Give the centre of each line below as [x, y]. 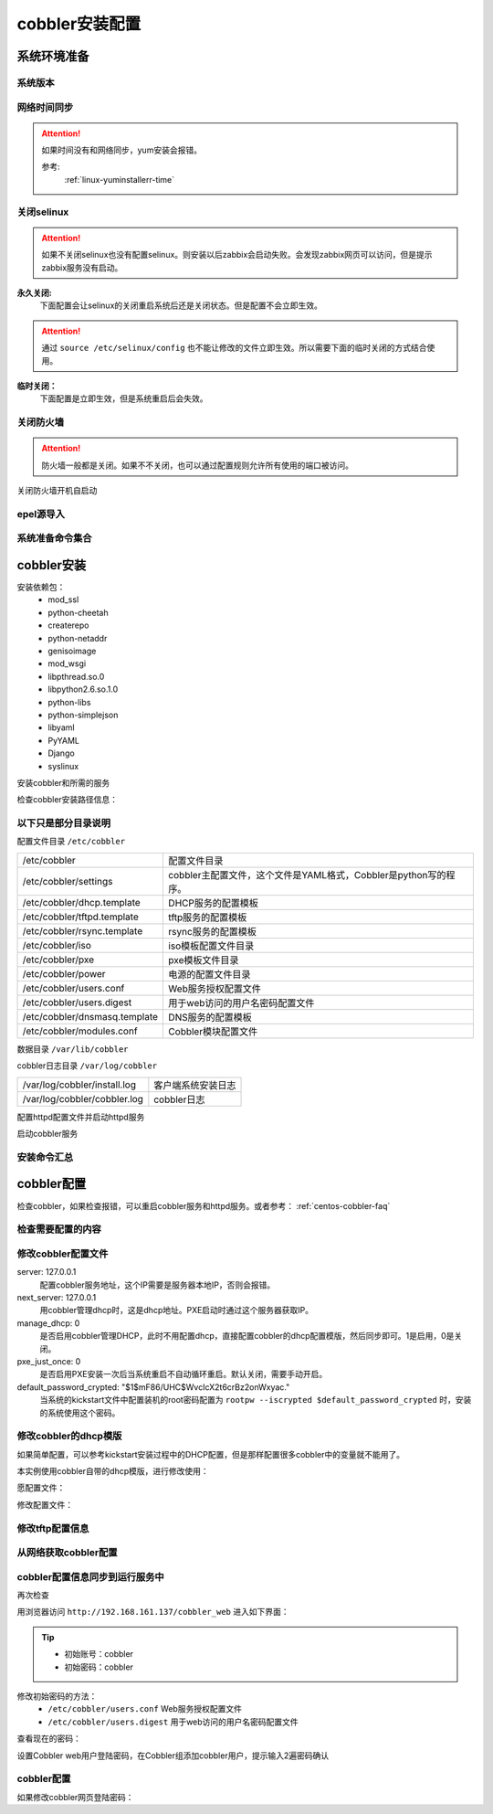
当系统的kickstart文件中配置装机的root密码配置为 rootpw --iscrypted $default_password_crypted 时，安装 [256, 1400]
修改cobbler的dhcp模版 [69, 1437]
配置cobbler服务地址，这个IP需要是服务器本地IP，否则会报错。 [157, 1285]
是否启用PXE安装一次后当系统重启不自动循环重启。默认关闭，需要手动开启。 [184, 1374]
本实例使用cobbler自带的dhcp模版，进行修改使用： [113, 1471]
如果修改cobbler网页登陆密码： [75, 1797]
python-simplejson [83, 715]
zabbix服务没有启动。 [82, 267]
